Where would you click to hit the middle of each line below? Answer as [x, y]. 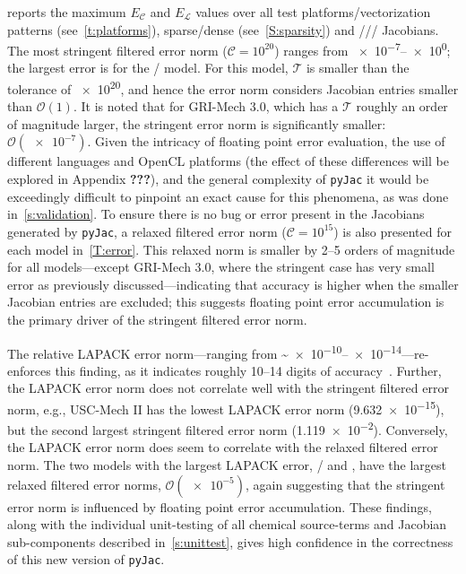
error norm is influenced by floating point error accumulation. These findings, [220, 506]
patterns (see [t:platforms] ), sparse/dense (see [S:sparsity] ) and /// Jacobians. [223, 29]
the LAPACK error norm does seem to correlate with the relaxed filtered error [223, 447]
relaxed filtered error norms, [84, 484]
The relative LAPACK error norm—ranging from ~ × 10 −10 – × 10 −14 [205, 352]
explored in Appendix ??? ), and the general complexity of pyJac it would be [218, 179]
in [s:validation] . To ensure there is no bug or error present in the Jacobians [216, 214]
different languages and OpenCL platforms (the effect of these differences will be [228, 161]
